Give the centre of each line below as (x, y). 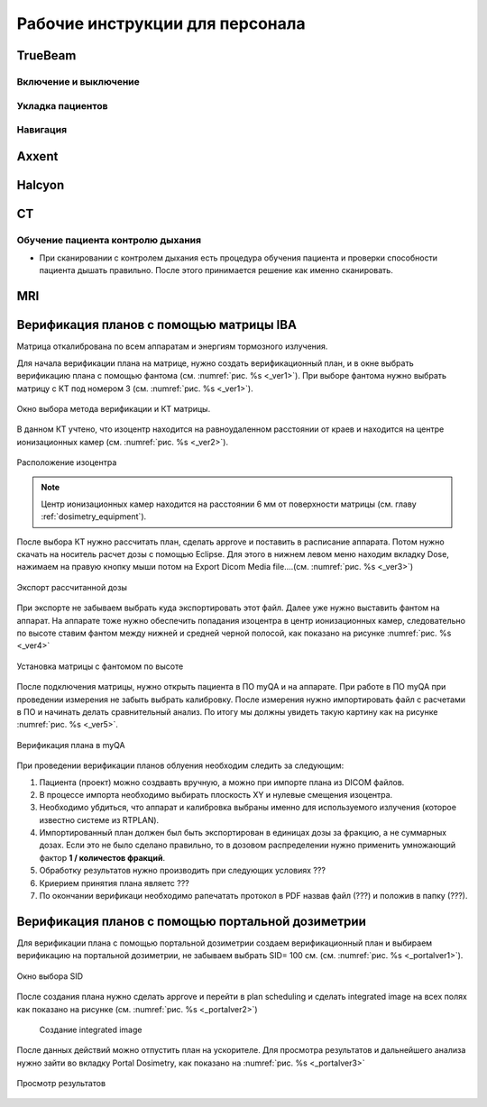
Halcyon (41, 185)
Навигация (42, 130)
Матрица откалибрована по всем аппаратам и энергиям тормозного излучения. (172, 346)
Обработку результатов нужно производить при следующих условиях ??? (183, 871)
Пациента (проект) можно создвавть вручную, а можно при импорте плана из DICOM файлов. (222, 782)
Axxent (37, 156)
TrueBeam (46, 55)
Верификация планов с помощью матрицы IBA (157, 325)
